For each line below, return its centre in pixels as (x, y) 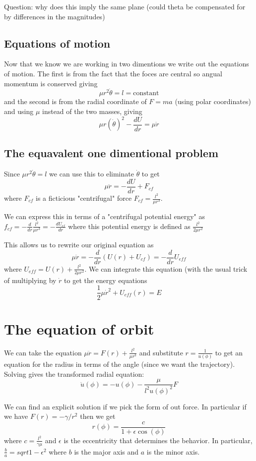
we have (16, 416)
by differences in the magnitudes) (55, 16)
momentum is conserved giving (51, 83)
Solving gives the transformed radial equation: (74, 374)
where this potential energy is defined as (129, 226)
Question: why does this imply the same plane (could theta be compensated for (125, 6)
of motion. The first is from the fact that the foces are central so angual (113, 73)
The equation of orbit (79, 328)
